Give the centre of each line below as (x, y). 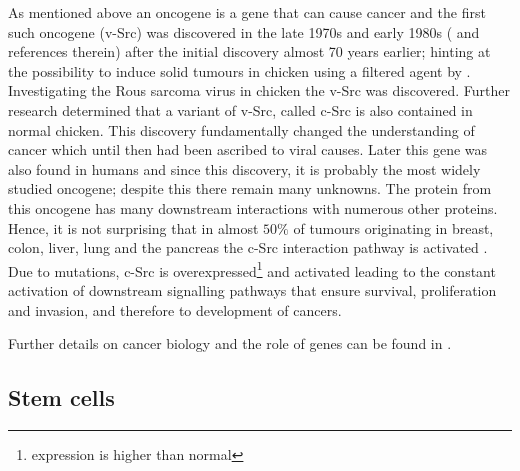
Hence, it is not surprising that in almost (133, 227)
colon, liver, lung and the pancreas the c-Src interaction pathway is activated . (248, 247)
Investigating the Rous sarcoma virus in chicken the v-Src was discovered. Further (259, 90)
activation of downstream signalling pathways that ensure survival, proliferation (252, 289)
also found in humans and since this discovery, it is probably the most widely (244, 168)
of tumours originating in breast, (393, 227)
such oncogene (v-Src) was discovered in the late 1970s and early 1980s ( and (244, 31)
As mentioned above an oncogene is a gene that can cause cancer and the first (247, 12)
